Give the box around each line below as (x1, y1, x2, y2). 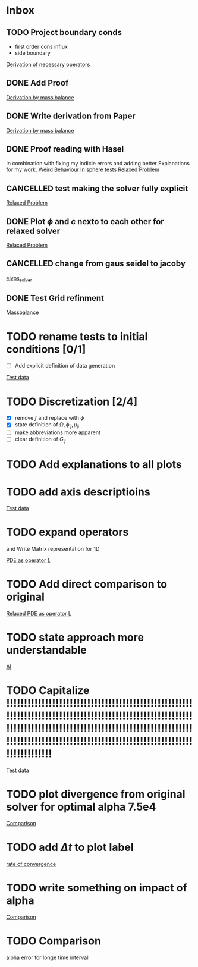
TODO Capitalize (6, 684, 90, 698)
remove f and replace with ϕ (14, 415, 84, 422)
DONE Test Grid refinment (6, 293, 104, 303)
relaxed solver (6, 225, 61, 236)
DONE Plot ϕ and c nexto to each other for (6, 216, 165, 227)
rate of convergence (6, 860, 56, 867)
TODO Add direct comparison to (6, 577, 168, 591)
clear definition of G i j (14, 435, 66, 444)
